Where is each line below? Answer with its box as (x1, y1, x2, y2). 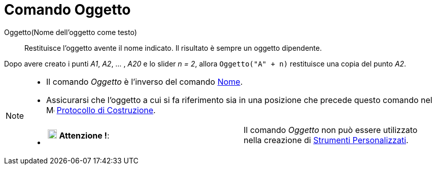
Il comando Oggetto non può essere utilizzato (244, 124, 418, 135)
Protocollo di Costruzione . (56, 105, 156, 115)
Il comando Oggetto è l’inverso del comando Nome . (46, 76, 243, 87)
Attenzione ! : (59, 130, 110, 141)
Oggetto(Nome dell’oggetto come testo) (4, 27, 137, 37)
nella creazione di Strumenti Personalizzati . (244, 134, 409, 145)
